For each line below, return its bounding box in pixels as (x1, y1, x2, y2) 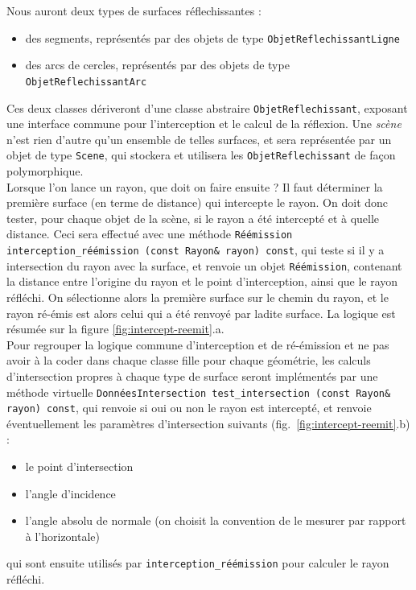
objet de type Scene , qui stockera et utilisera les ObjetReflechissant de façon (6, 146, 396, 163)
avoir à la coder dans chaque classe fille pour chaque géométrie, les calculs (6, 352, 371, 369)
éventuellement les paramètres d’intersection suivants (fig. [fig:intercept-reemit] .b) (6, 415, 410, 431)
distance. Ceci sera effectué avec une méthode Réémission (6, 225, 293, 242)
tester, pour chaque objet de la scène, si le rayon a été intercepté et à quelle (6, 209, 380, 226)
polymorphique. (6, 163, 84, 179)
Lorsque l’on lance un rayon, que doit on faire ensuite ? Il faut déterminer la (6, 178, 383, 195)
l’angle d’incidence (25, 485, 116, 501)
